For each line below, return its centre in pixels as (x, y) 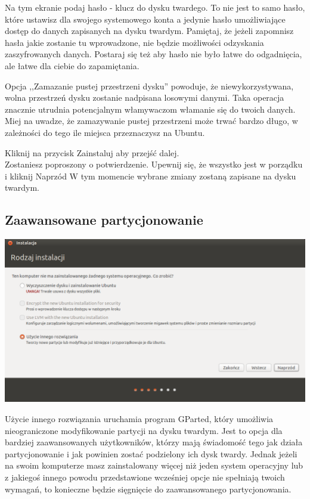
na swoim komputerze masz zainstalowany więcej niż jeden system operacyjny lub (154, 465)
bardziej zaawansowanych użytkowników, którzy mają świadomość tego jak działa (154, 442)
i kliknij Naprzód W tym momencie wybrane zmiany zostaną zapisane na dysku (151, 176)
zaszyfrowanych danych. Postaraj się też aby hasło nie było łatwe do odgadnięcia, (154, 54)
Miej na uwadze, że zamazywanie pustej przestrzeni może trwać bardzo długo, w (151, 121)
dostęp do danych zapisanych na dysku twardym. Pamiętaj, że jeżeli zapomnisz (149, 31)
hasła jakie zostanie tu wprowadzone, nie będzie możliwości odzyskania (134, 42)
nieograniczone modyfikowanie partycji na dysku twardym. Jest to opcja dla (144, 430)
